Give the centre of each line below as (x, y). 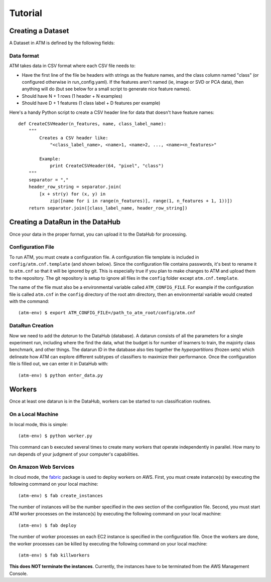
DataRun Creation (31, 326)
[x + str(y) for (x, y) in (73, 194)
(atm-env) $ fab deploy (47, 525)
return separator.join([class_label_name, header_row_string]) (108, 208)
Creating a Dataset (39, 31)
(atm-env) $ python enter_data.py (60, 375)
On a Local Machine (34, 415)
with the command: (29, 301)
